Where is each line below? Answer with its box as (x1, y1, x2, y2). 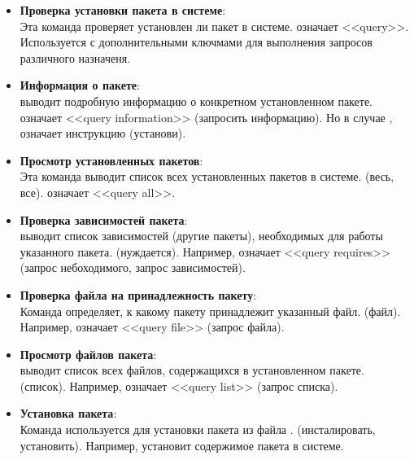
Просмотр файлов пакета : (20, 345, 157, 362)
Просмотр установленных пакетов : (20, 151, 203, 169)
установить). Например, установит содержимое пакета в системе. (20, 436, 344, 453)
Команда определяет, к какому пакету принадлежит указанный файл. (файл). (20, 302, 401, 319)
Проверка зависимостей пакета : (20, 211, 188, 228)
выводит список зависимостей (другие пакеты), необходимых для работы (20, 227, 383, 244)
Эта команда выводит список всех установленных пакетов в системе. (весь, (20, 168, 394, 185)
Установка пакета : (20, 405, 117, 422)
